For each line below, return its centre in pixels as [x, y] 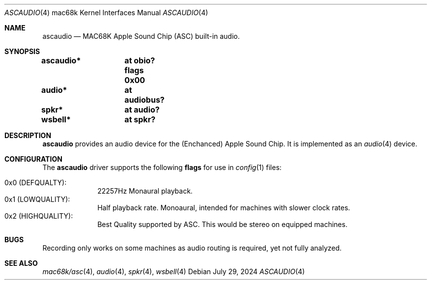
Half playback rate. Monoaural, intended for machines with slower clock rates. [224, 208]
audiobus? [144, 100]
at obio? [140, 60]
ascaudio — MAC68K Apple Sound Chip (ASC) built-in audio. [141, 36]
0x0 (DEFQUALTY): [36, 183]
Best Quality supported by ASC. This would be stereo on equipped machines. [222, 224]
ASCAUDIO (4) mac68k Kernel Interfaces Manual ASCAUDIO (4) [106, 13]
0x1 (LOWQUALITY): [37, 199]
